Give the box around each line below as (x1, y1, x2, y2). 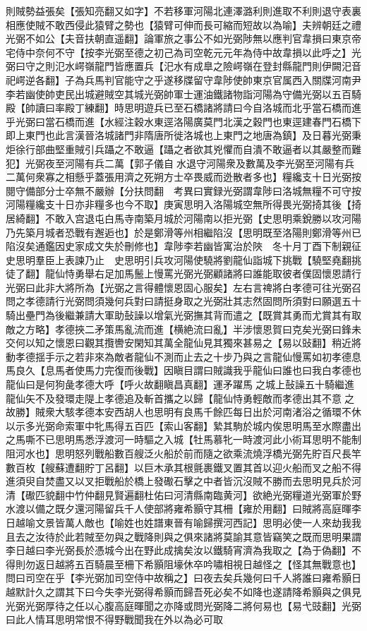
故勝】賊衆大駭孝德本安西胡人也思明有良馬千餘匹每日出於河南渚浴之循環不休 (6, 404, 361, 419)
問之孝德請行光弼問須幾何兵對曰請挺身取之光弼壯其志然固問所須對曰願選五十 (6, 294, 361, 308)
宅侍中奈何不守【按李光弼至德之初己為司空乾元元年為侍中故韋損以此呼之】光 (6, 44, 361, 59)
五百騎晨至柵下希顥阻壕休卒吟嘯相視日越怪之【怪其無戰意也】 (74, 556, 361, 571)
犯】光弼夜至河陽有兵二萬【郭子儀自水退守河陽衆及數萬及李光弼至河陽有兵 (6, 155, 354, 170)
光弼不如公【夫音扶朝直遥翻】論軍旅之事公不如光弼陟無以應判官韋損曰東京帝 (6, 31, 361, 46)
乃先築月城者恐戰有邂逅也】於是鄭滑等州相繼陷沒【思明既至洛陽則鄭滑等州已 (6, 224, 361, 239)
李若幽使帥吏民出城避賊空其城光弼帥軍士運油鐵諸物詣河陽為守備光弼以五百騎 (6, 86, 361, 101)
